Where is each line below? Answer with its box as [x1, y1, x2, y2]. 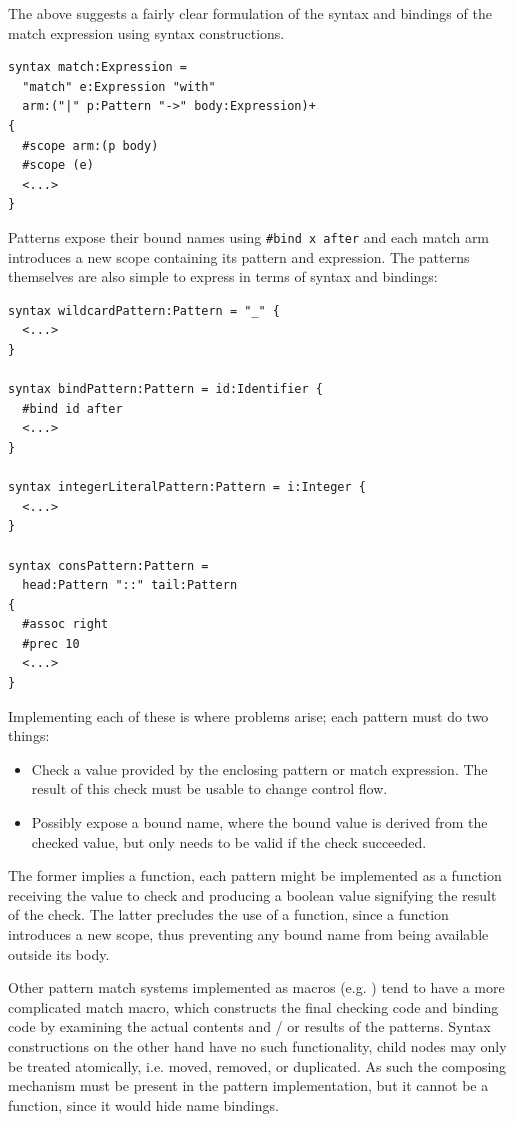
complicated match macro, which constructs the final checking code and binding [8, 996, 499, 1017]
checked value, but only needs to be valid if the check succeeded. [31, 831, 427, 852]
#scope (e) [22, 158, 94, 173]
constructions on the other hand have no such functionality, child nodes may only [8, 1035, 507, 1056]
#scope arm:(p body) [22, 138, 159, 153]
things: [8, 725, 50, 746]
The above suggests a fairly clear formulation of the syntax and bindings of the [8, 3, 492, 23]
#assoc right [22, 617, 109, 632]
